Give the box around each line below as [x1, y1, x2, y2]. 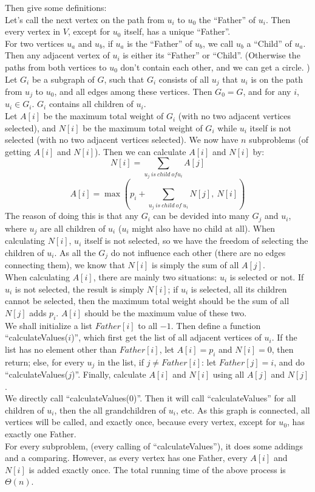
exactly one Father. [5, 427, 76, 440]
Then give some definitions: [5, 1, 107, 13]
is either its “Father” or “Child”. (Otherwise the [123, 49, 300, 61]
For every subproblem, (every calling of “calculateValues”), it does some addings [5, 439, 303, 452]
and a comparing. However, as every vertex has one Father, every [5, 451, 248, 464]
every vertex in [5, 25, 61, 38]
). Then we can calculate [95, 145, 186, 158]
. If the [271, 331, 297, 344]
